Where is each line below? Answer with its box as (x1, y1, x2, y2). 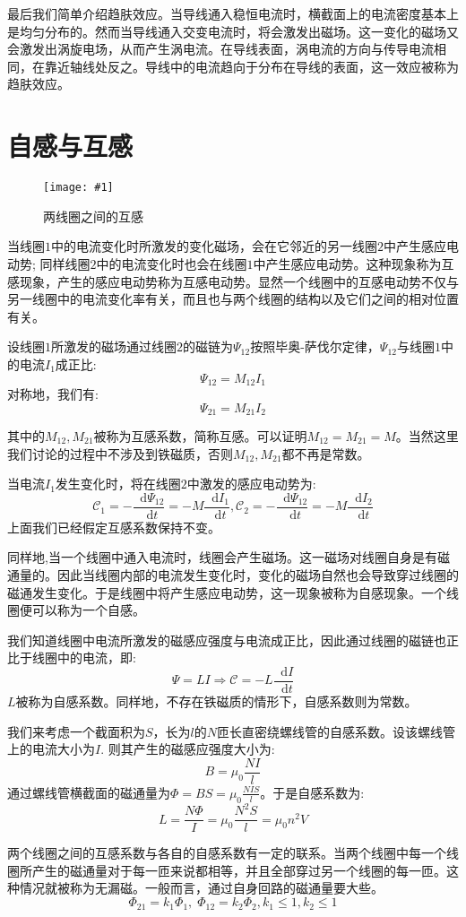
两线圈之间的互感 (43, 206, 143, 225)
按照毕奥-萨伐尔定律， (250, 337, 380, 356)
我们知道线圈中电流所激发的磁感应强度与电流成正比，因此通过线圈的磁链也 (7, 630, 446, 649)
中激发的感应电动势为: (186, 474, 316, 493)
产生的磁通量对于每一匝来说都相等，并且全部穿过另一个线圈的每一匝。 (31, 861, 446, 879)
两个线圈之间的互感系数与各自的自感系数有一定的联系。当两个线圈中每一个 (7, 843, 446, 862)
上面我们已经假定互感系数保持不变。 (7, 517, 220, 536)
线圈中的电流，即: (31, 648, 136, 667)
